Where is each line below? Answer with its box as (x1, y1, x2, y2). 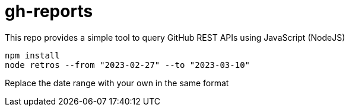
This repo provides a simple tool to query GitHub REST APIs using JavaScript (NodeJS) (5, 32, 345, 43)
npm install (5, 50, 60, 60)
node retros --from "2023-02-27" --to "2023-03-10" (5, 60, 250, 70)
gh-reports (5, 1, 93, 21)
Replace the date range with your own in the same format (5, 77, 229, 88)
